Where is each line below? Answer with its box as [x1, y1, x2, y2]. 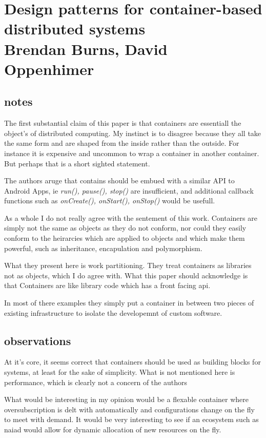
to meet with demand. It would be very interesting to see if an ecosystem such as [4, 414, 259, 425]
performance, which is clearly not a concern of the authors [4, 376, 187, 387]
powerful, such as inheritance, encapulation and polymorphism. [4, 242, 202, 253]
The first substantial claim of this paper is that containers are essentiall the [4, 118, 241, 128]
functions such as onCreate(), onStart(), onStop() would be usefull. [4, 195, 215, 206]
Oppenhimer [4, 58, 94, 79]
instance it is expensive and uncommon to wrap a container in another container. [4, 147, 259, 158]
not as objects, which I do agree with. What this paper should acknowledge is [4, 270, 248, 280]
